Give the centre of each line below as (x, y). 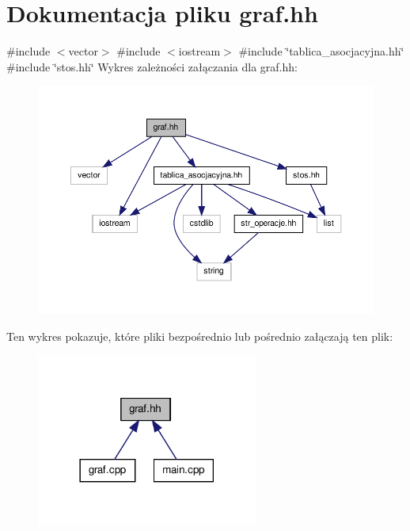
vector (83, 51)
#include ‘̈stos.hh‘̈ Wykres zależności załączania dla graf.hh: (152, 66)
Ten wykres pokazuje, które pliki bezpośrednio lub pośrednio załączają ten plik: (200, 336)
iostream (199, 51)
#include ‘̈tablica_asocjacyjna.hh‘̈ (321, 51)
